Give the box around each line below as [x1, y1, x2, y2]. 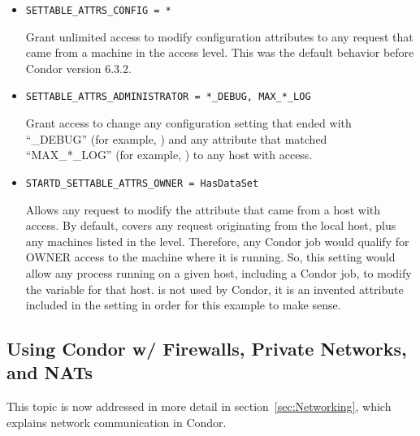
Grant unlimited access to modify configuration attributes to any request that [25, 28, 414, 45]
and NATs [6, 360, 93, 385]
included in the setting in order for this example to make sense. [25, 296, 341, 313]
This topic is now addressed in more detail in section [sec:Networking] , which [6, 398, 392, 415]
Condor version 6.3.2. [25, 59, 132, 76]
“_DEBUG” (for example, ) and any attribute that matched [25, 130, 327, 147]
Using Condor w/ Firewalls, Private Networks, [6, 336, 407, 361]
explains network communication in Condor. [6, 413, 227, 430]
